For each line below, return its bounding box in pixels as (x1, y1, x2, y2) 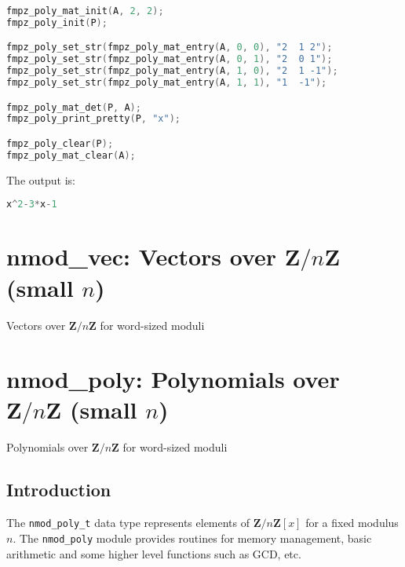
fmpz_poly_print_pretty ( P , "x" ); (6, 113, 181, 125)
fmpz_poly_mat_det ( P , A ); (6, 101, 141, 113)
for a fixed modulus (305, 514, 399, 531)
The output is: (6, 171, 75, 188)
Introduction (6, 477, 111, 502)
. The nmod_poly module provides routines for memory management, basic (13, 529, 372, 546)
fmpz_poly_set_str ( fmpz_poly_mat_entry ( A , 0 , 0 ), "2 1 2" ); (6, 42, 333, 53)
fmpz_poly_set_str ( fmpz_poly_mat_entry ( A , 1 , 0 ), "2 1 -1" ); (6, 65, 338, 77)
